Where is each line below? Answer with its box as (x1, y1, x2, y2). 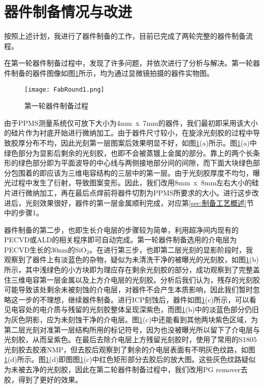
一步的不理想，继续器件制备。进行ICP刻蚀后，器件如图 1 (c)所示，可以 (18, 294, 249, 304)
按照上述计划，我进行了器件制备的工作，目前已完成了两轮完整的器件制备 (4, 31, 246, 41)
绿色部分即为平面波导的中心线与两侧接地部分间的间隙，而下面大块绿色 (18, 157, 253, 168)
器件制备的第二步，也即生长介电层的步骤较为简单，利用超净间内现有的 (4, 224, 239, 235)
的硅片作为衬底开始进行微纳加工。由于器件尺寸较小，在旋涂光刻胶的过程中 (4, 127, 253, 138)
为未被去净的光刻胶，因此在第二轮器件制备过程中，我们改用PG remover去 (4, 364, 248, 374)
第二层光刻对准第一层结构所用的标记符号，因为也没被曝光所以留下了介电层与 (4, 324, 260, 335)
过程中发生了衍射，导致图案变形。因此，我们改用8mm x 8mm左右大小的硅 (11, 177, 259, 188)
